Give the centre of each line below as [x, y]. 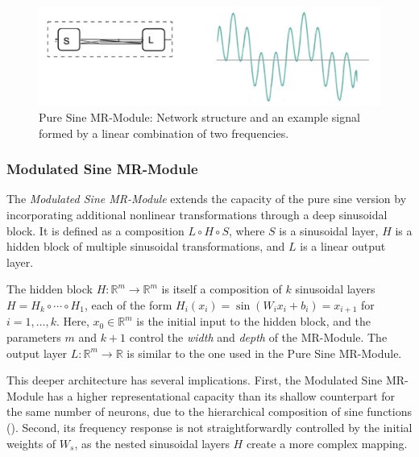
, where [247, 230]
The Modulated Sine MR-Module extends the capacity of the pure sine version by [207, 199]
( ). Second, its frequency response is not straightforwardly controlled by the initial [209, 427]
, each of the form [128, 304]
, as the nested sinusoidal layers [152, 443]
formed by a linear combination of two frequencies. [164, 133]
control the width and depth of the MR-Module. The [258, 337]
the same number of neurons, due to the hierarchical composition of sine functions [209, 411]
